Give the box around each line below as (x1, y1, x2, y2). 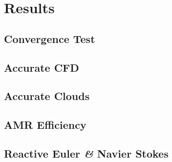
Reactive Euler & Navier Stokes (4, 145, 169, 161)
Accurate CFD (4, 60, 79, 75)
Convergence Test (4, 31, 95, 46)
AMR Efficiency (4, 117, 86, 132)
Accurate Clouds (4, 88, 90, 103)
